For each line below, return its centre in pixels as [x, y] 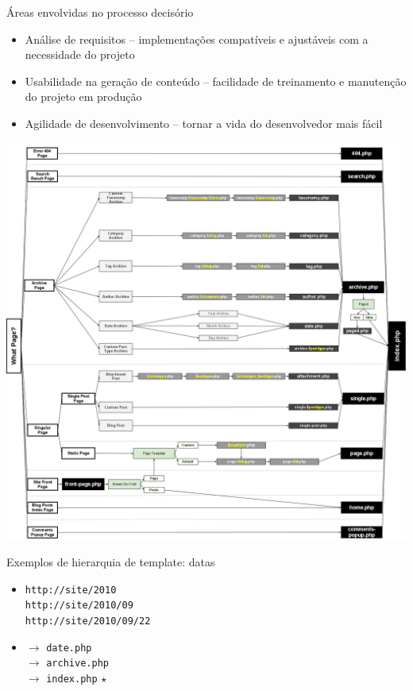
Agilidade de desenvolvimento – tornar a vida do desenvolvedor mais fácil [204, 123]
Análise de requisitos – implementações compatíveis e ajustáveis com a [197, 39]
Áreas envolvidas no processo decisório [100, 12]
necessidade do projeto [80, 54]
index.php [72, 679]
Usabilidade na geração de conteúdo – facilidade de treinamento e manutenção [216, 81]
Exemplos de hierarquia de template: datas [111, 562]
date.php [69, 648]
